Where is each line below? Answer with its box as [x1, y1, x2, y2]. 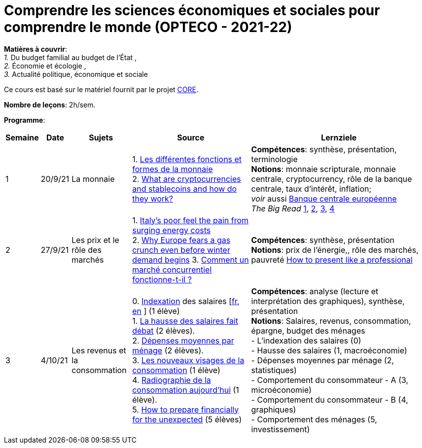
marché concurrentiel [132, 264, 212, 275]
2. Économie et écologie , [4, 61, 86, 70]
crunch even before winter [132, 244, 230, 255]
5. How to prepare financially [132, 404, 239, 414]
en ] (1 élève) [132, 306, 180, 316]
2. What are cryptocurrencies [132, 173, 241, 184]
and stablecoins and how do [132, 183, 237, 194]
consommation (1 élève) [132, 365, 220, 375]
